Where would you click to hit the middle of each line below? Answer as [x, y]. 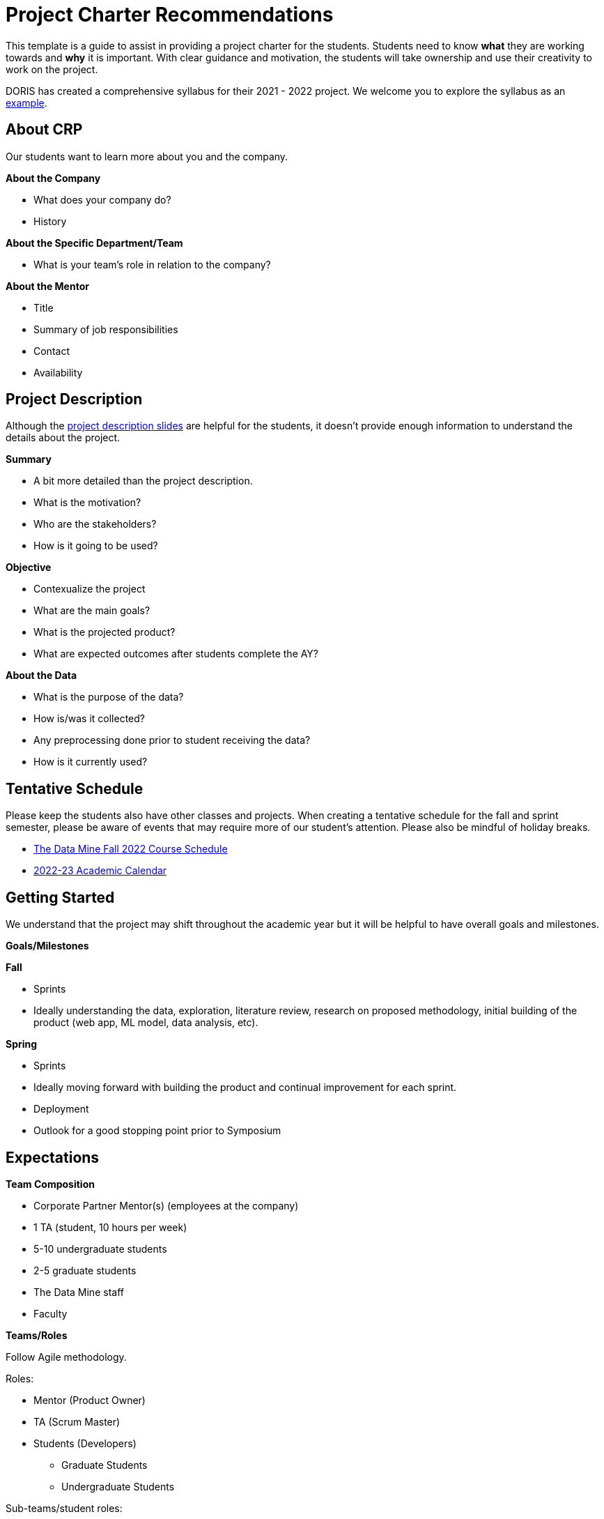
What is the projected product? [104, 632]
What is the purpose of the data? [109, 697]
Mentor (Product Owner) [90, 1400]
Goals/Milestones [47, 946]
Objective [29, 567]
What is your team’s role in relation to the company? [152, 264]
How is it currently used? [91, 762]
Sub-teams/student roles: [64, 1508]
